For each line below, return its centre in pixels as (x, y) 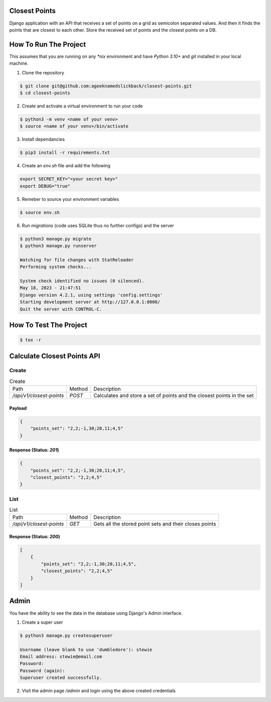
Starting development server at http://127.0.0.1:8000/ (90, 302)
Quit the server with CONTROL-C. (61, 309)
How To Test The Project (48, 325)
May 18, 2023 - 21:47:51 (50, 288)
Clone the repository (43, 72)
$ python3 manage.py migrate (56, 239)
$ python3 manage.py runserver (58, 246)
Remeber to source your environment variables (71, 199)
